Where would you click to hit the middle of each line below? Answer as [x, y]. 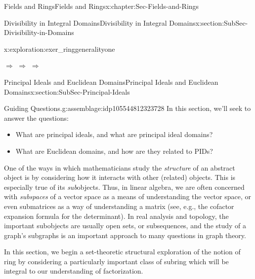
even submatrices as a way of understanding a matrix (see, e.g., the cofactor [119, 206]
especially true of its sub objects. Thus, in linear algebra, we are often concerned [124, 187]
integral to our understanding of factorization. [74, 271]
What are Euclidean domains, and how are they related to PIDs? [114, 151]
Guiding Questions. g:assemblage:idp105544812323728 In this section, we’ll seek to [127, 108]
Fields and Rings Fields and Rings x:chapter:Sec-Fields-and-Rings [102, 6]
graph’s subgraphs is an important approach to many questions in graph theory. [125, 235]
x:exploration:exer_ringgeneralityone [60, 49]
